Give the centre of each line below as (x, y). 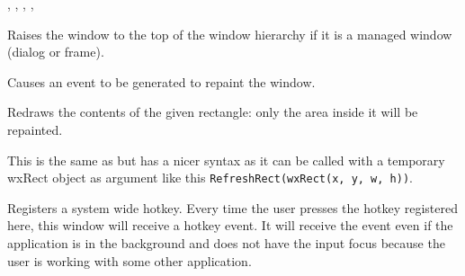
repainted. (35, 129)
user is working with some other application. (130, 260)
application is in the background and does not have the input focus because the (226, 243)
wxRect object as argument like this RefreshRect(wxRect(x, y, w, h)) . (210, 178)
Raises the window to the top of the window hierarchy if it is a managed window (230, 34)
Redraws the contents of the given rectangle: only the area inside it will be (213, 112)
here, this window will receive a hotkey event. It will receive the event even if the (230, 225)
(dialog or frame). (56, 52)
